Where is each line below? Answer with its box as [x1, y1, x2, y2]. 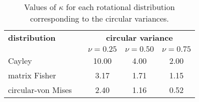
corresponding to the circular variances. [30, 13, 169, 24]
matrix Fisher [8, 69, 56, 81]
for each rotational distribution [66, 1, 175, 13]
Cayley [8, 55, 32, 66]
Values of [24, 1, 56, 13]
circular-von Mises [8, 84, 72, 95]
